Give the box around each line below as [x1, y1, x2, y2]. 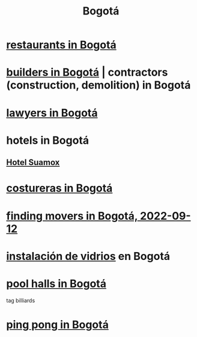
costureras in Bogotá [6, 182, 113, 195]
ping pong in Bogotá [6, 318, 109, 332]
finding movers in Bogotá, [6, 209, 138, 223]
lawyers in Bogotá [6, 106, 98, 120]
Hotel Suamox [6, 158, 60, 168]
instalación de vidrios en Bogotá [6, 249, 171, 263]
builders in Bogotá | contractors [6, 66, 168, 79]
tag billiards [6, 297, 35, 304]
